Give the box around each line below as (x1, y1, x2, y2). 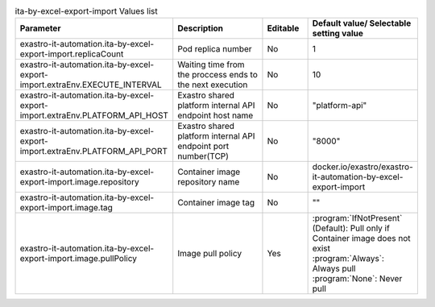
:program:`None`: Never (312, 273, 403, 284)
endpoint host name (177, 110, 254, 121)
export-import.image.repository (19, 176, 140, 188)
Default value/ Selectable (312, 18, 412, 29)
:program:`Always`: (312, 253, 384, 264)
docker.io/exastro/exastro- (312, 161, 414, 172)
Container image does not (312, 233, 411, 244)
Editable (267, 23, 300, 34)
